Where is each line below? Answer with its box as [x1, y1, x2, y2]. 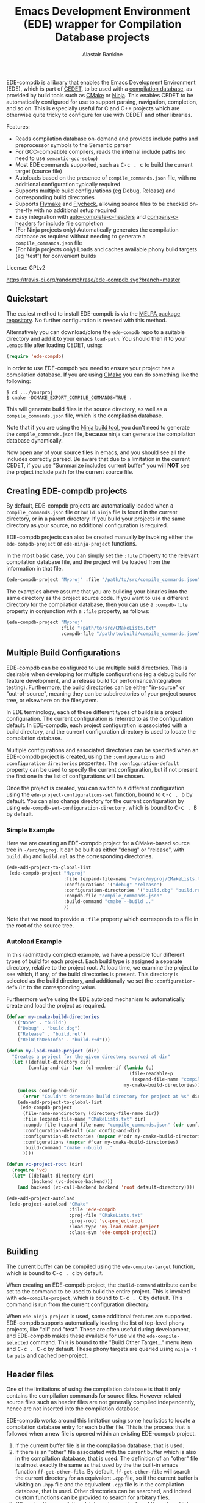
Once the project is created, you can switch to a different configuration [6, 784, 185, 791]
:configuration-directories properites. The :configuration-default [6, 759, 179, 767]
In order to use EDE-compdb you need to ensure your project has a [6, 364, 175, 371]
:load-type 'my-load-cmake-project [69, 1224, 160, 1230]
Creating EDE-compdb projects [6, 486, 128, 497]
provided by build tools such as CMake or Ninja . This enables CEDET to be [6, 91, 194, 99]
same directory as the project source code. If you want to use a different [6, 595, 189, 602]
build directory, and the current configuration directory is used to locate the [6, 728, 196, 735]
